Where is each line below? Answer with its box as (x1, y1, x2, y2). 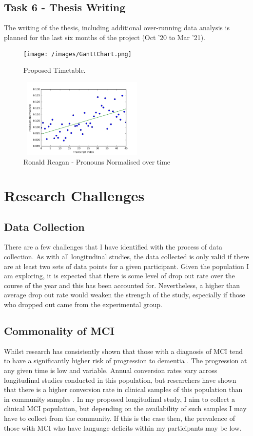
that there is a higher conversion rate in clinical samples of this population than (4, 384, 243, 394)
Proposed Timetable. (23, 65, 86, 75)
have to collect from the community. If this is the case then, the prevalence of (4, 413, 235, 423)
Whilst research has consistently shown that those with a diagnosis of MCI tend (4, 346, 243, 356)
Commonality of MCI (4, 323, 115, 338)
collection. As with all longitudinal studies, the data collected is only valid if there (4, 251, 249, 261)
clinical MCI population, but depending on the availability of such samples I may (4, 403, 247, 414)
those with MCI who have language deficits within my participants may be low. (4, 422, 242, 433)
